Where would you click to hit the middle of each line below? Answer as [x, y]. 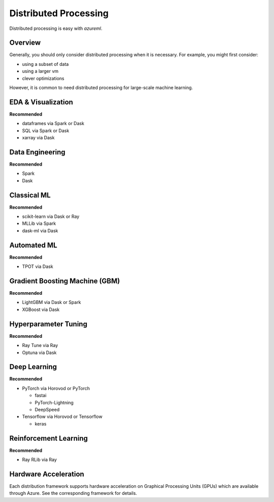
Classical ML [30, 195]
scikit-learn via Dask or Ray [51, 217]
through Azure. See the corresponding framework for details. [73, 493]
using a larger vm [40, 71]
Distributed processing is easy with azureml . [56, 28]
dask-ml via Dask [40, 230]
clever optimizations [43, 78]
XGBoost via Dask [41, 310]
